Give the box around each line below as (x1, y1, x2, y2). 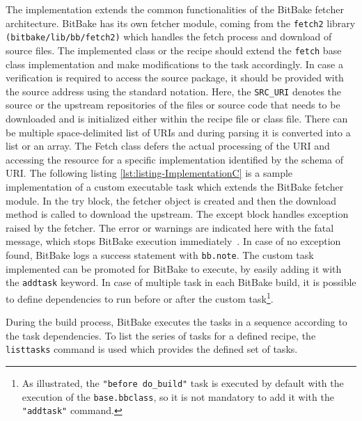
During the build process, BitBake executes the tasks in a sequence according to (6, 315, 347, 329)
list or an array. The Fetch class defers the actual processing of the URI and (6, 138, 330, 153)
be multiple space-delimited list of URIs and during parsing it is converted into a (6, 125, 351, 139)
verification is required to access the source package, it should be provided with (6, 70, 344, 85)
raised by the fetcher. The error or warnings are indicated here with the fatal (6, 220, 334, 235)
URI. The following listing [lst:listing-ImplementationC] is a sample (6, 166, 293, 180)
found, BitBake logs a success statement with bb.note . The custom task (6, 247, 314, 262)
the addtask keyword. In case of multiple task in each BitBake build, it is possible (6, 275, 356, 289)
